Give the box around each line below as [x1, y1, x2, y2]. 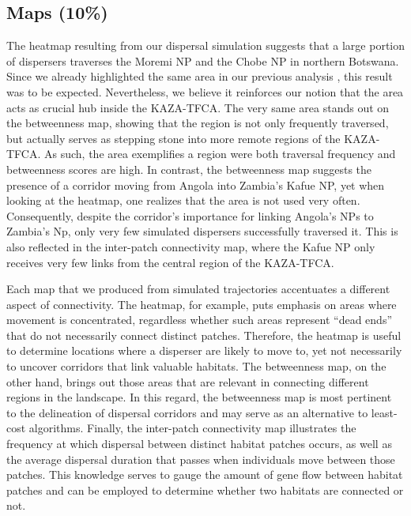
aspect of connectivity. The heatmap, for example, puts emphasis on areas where [6, 296, 397, 312]
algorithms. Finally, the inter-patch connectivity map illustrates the [28, 420, 356, 436]
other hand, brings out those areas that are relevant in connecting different [6, 373, 369, 390]
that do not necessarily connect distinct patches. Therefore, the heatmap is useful [6, 326, 402, 343]
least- [371, 404, 398, 420]
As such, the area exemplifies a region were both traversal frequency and [44, 145, 396, 162]
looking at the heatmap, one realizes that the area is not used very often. [6, 192, 360, 209]
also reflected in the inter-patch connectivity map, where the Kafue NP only [6, 238, 375, 254]
